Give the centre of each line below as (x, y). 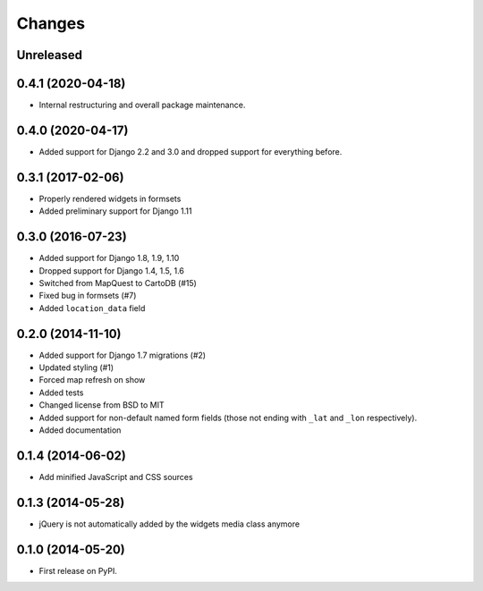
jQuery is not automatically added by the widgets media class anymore (169, 524)
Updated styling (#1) (76, 367)
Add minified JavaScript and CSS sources (116, 477)
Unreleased (50, 55)
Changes (51, 23)
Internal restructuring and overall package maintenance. (142, 105)
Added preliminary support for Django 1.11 (115, 211)
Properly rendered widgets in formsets (110, 198)
